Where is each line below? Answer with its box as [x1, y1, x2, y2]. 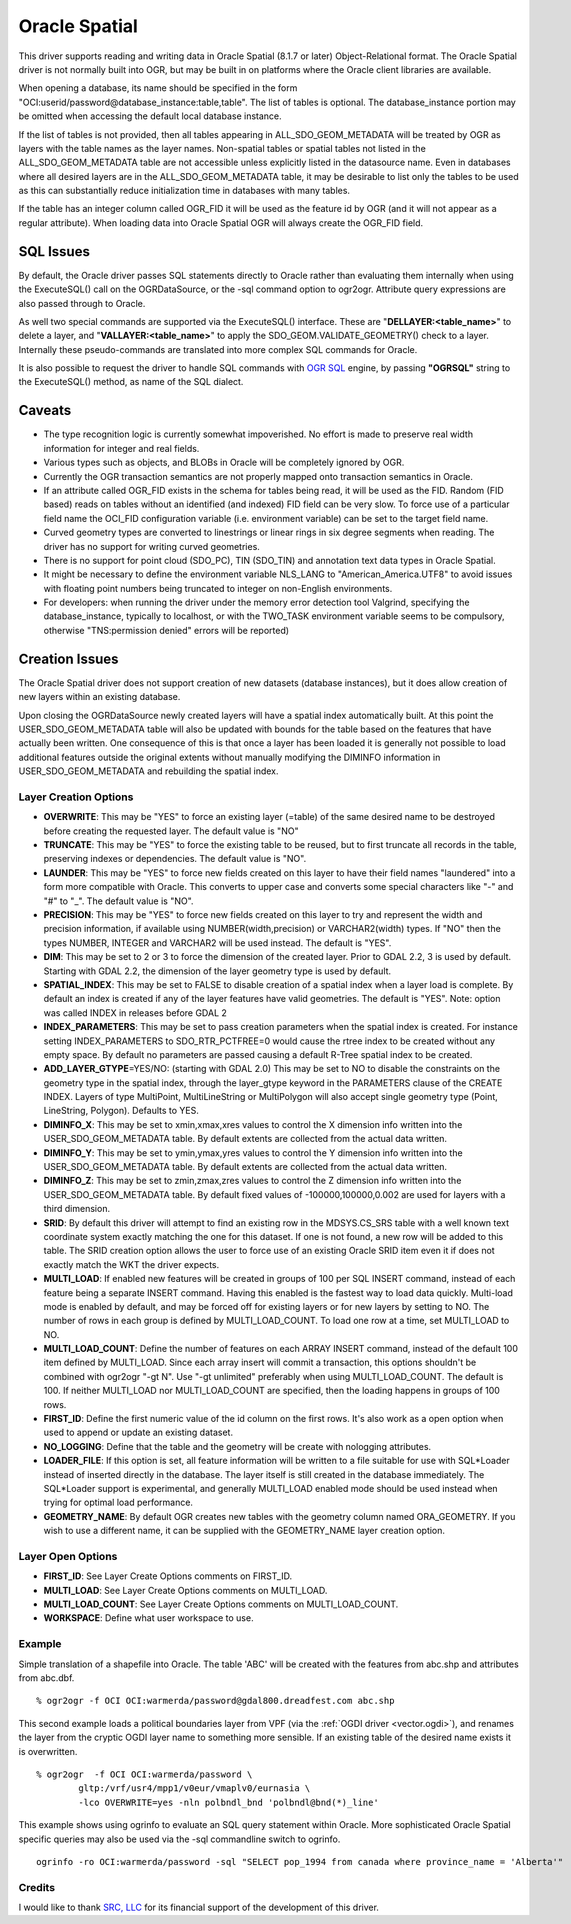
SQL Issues [18, 243, 90, 260]
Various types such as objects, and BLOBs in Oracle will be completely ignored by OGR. [43, 456, 405, 469]
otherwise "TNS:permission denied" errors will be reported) [43, 624, 290, 636]
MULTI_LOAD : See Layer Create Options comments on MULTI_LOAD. [43, 1584, 328, 1596]
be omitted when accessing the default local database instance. [18, 110, 282, 122]
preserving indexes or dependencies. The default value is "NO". [43, 853, 307, 865]
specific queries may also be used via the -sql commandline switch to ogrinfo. [18, 1833, 341, 1845]
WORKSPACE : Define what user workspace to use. [43, 1612, 254, 1624]
